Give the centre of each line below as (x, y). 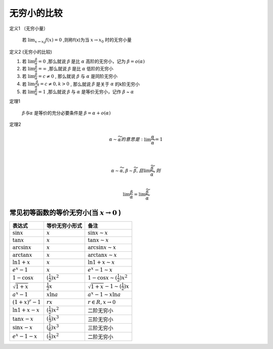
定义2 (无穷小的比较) (31, 52)
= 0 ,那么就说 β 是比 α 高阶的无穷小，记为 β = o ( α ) (92, 61)
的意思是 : (132, 140)
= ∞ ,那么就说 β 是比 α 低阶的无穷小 (76, 69)
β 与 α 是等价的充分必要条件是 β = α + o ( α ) (66, 113)
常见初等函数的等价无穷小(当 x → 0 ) (65, 212)
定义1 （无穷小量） (29, 28)
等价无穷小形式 (64, 225)
